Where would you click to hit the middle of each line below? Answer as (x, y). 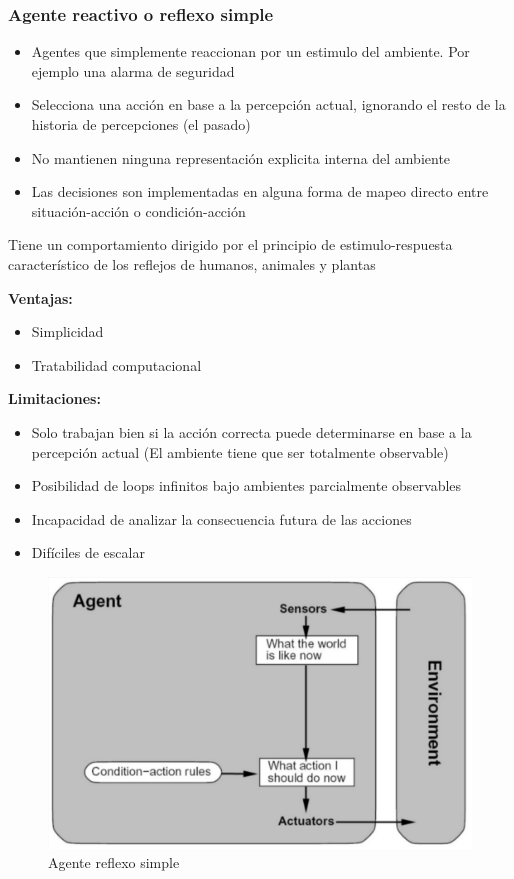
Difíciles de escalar (88, 552)
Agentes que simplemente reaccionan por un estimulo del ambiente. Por (250, 51)
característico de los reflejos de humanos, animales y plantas (192, 263)
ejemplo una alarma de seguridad (133, 70)
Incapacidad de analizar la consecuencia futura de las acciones (221, 518)
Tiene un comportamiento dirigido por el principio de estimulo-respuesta (230, 244)
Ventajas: (40, 297)
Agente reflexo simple (114, 862)
